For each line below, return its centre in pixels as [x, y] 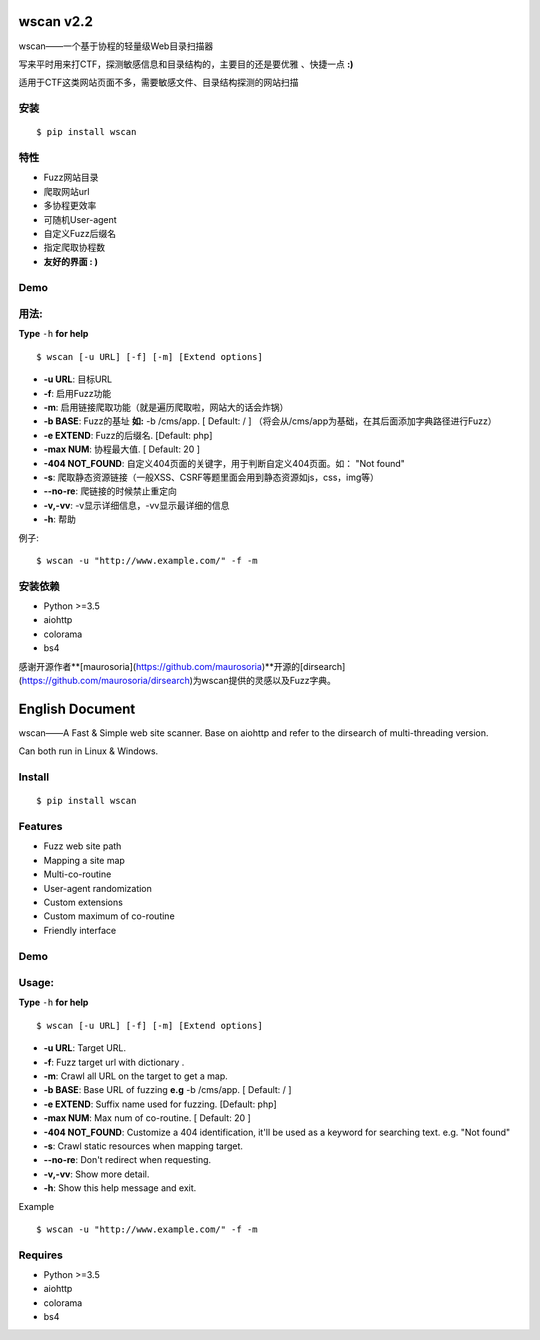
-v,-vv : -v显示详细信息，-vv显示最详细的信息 [136, 505]
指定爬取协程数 [74, 247]
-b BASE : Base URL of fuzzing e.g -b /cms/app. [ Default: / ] [167, 1090]
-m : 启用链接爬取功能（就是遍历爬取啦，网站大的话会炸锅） [166, 407]
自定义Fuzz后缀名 [80, 233]
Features [40, 827]
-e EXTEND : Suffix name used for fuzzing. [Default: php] [160, 1104]
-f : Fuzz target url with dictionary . [114, 1062]
